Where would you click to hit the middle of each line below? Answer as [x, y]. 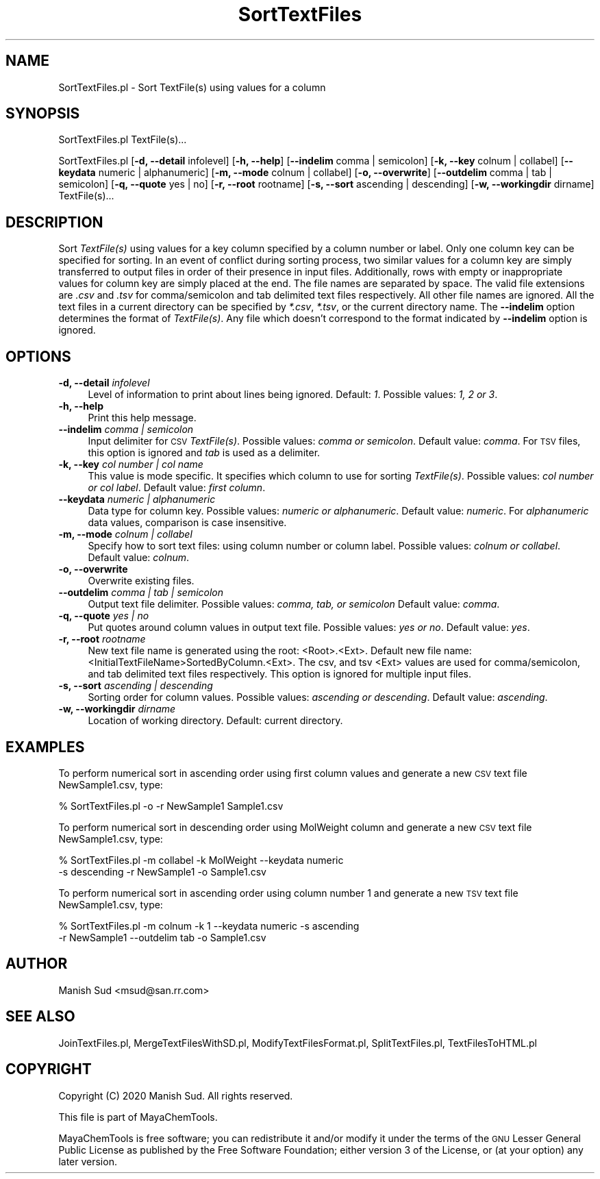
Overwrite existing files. [141, 581]
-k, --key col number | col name [131, 464]
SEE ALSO [40, 1017]
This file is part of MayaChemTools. [138, 1117]
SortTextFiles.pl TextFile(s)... [123, 140]
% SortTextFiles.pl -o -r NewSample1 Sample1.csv [171, 806]
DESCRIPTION [54, 222]
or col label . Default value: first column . [177, 488]
